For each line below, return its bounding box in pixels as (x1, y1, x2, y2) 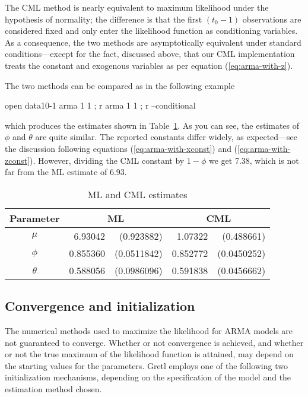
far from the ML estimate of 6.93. (5, 166, 127, 178)
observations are (242, 12, 301, 25)
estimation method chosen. (5, 382, 102, 395)
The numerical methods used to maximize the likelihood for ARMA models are (5, 324, 293, 336)
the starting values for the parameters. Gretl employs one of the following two (5, 359, 288, 371)
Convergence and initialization (5, 297, 195, 315)
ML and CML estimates (87, 187, 188, 201)
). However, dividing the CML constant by (30, 154, 185, 166)
